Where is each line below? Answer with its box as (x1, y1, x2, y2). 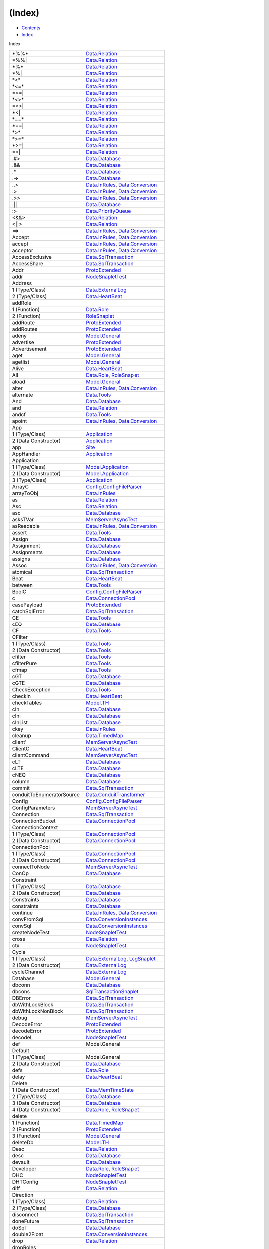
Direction (12, 1191, 34, 1198)
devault (12, 1158, 30, 1165)
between (12, 581, 33, 588)
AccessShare (12, 260, 44, 267)
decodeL (12, 1034, 33, 1041)
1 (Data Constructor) (12, 1086, 60, 1093)
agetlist (12, 358, 30, 365)
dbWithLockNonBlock (12, 1007, 63, 1014)
